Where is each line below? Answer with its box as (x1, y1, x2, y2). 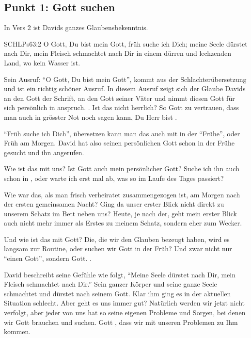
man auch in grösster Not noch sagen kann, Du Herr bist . (4, 112, 177, 122)
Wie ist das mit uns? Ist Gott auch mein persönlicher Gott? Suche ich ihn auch (4, 163, 239, 174)
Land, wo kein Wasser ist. (4, 57, 80, 67)
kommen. (4, 326, 31, 337)
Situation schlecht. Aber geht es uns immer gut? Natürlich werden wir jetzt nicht (4, 298, 245, 308)
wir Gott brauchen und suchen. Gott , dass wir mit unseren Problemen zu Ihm (4, 317, 238, 327)
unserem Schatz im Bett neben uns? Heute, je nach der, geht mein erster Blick (4, 208, 237, 218)
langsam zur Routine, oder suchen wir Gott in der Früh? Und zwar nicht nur (4, 243, 232, 254)
